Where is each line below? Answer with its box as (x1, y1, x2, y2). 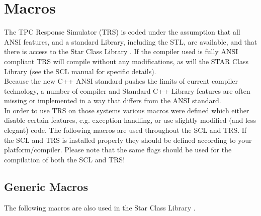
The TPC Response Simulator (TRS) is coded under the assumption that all (4, 27, 240, 37)
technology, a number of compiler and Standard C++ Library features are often (4, 85, 250, 96)
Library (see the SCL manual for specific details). (4, 66, 156, 76)
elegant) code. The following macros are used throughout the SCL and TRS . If (4, 125, 247, 135)
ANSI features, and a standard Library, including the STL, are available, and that (4, 36, 257, 47)
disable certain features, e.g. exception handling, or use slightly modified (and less (4, 115, 256, 125)
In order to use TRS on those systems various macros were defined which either (4, 105, 249, 115)
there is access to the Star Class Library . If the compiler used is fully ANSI (4, 46, 238, 57)
